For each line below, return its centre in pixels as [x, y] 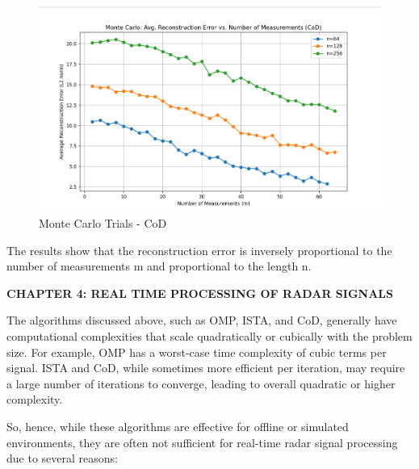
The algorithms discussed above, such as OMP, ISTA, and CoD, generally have [202, 320]
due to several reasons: [62, 458]
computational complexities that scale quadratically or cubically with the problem [209, 336]
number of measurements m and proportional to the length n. [159, 266]
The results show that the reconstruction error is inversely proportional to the [199, 250]
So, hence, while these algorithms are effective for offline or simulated [178, 426]
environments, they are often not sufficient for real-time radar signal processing [202, 442]
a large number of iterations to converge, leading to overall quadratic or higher [201, 383]
